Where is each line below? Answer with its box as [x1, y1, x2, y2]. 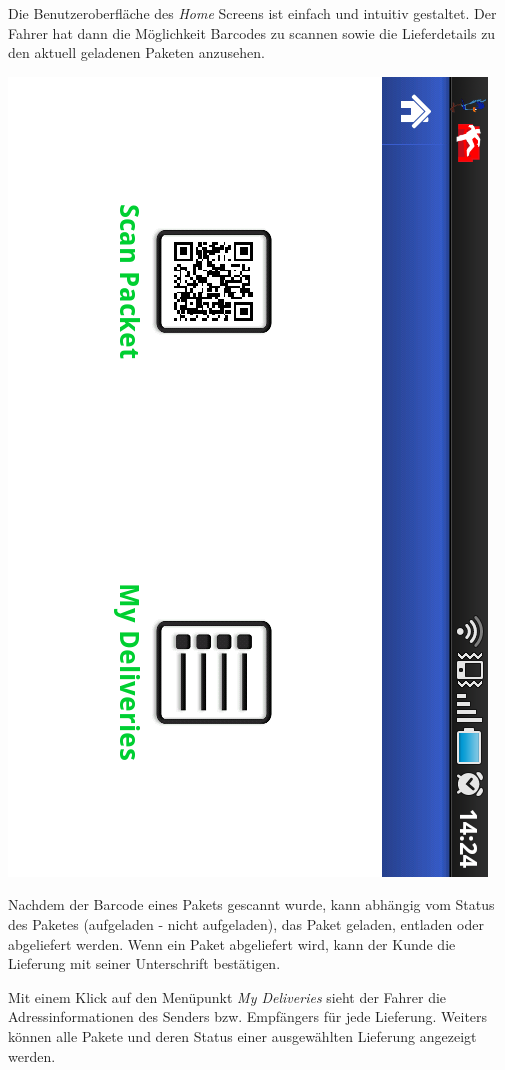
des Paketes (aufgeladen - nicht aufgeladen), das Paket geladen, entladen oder [8, 913, 484, 934]
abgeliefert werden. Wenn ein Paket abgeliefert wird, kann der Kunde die [8, 933, 456, 954]
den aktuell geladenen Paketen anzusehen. [8, 42, 265, 63]
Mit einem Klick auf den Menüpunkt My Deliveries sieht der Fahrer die [8, 986, 447, 1007]
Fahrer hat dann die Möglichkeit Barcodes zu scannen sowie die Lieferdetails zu [8, 22, 496, 43]
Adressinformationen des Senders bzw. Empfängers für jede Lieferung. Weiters [8, 1006, 488, 1027]
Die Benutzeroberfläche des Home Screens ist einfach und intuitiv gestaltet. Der [8, 3, 497, 23]
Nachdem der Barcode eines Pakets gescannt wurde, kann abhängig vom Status [8, 894, 495, 915]
